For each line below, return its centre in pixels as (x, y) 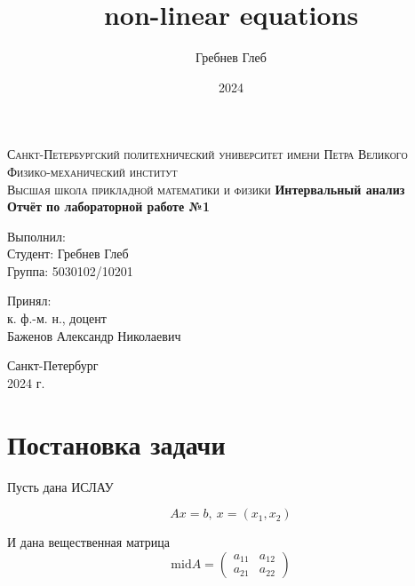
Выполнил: (36, 236)
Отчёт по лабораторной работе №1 (108, 206)
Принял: (29, 301)
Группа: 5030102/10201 (70, 270)
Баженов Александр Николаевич (94, 335)
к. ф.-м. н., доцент (57, 318)
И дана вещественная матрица (89, 542)
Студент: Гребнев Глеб (68, 253)
